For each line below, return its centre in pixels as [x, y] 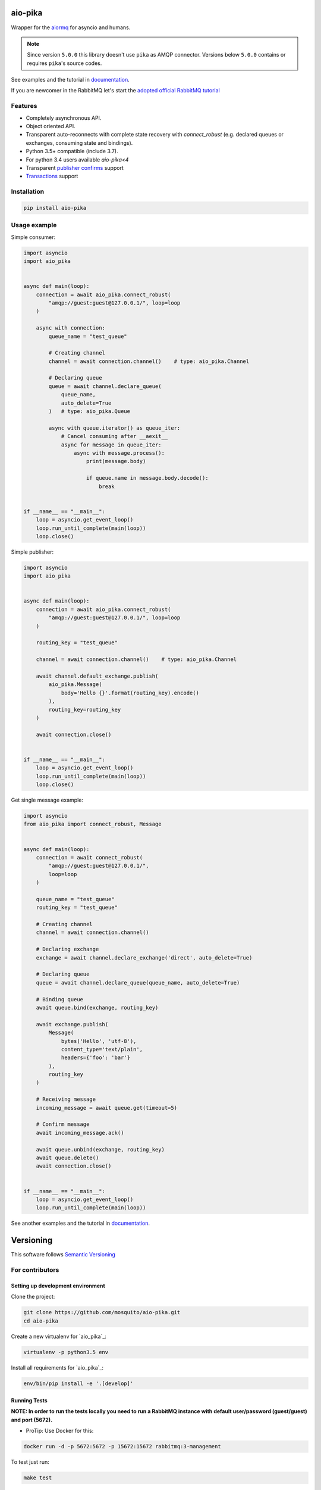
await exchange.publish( [72, 1024]
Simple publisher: [32, 552]
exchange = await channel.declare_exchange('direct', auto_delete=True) [144, 957]
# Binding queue [59, 999]
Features [24, 106]
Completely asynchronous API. [64, 118]
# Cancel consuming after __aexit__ [114, 436]
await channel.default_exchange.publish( [97, 676]
